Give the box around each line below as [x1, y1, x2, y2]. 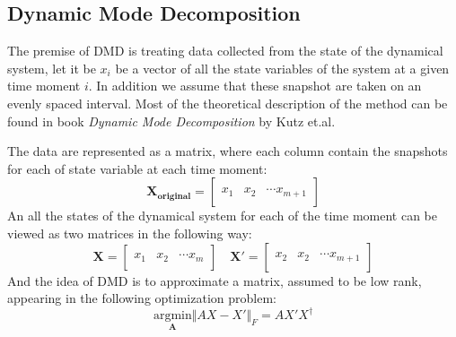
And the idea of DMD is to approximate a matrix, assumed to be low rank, [7, 271, 422, 289]
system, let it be [7, 58, 96, 77]
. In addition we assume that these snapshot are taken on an [88, 76, 422, 95]
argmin [153, 309, 192, 323]
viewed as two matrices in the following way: [7, 223, 252, 242]
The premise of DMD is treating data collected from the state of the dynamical [7, 41, 443, 60]
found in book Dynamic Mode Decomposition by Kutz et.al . [7, 111, 336, 130]
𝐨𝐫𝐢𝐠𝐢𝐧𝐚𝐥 [157, 191, 191, 201]
